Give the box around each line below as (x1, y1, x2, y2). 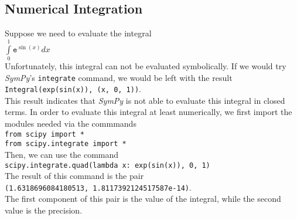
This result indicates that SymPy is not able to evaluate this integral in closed (5, 94, 285, 106)
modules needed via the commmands (5, 117, 136, 130)
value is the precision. (5, 204, 83, 216)
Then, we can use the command (5, 148, 119, 160)
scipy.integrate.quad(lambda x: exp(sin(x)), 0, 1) (5, 161, 210, 170)
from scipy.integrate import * (5, 140, 127, 148)
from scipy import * (5, 130, 85, 138)
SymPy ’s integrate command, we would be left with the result (5, 71, 233, 83)
